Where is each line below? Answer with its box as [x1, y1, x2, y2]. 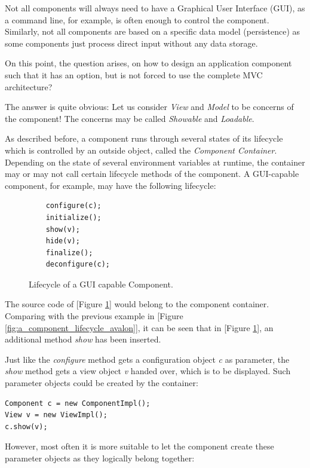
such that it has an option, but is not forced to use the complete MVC [5, 68, 263, 81]
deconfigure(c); [45, 260, 111, 269]
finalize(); [45, 248, 93, 257]
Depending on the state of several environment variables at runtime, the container [5, 155, 305, 168]
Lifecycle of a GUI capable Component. [29, 277, 173, 290]
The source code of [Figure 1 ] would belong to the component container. [5, 298, 269, 310]
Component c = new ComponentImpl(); [5, 399, 151, 408]
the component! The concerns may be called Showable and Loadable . [5, 112, 254, 124]
